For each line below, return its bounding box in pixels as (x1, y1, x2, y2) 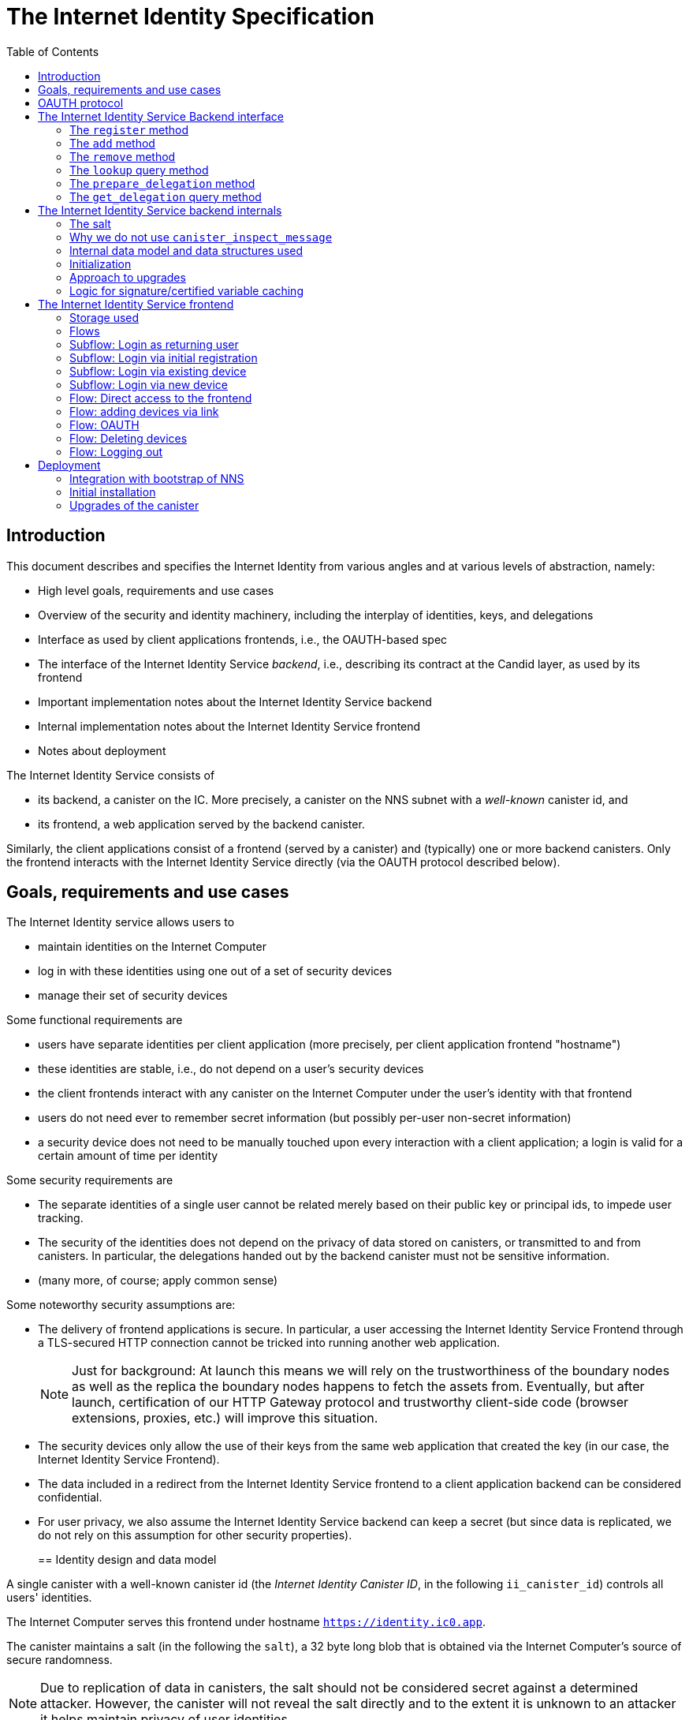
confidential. (38, 1490, 102, 1505)
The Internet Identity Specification (6, 3, 374, 30)
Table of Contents (6, 44, 99, 58)
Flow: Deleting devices (69, 431, 188, 445)
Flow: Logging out (69, 444, 163, 458)
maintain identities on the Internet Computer (38, 940, 266, 954)
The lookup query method (69, 163, 209, 177)
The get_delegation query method (69, 189, 262, 204)
